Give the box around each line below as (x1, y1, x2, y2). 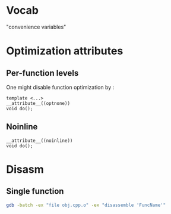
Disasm (6, 162, 44, 176)
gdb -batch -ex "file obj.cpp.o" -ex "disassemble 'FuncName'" (6, 202, 166, 208)
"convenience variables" (6, 23, 66, 30)
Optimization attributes (6, 44, 123, 58)
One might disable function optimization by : (6, 83, 115, 91)
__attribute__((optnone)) (6, 100, 70, 106)
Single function (6, 186, 64, 197)
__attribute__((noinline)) (6, 138, 73, 144)
